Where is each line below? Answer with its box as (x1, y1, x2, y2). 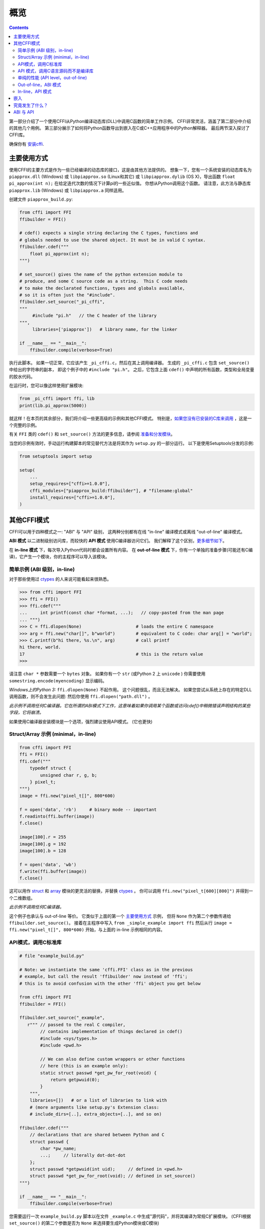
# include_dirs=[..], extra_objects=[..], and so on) (29, 1111, 162, 1117)
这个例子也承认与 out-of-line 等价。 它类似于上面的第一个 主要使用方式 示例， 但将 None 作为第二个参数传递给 (9, 913, 232, 919)
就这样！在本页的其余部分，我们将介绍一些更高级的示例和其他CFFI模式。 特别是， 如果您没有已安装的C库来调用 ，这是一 (9, 415, 252, 421)
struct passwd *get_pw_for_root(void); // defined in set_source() (29, 1173, 196, 1179)
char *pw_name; (40, 1145, 77, 1151)
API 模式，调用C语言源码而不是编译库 (18, 68, 94, 74)
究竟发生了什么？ (13, 102, 48, 108)
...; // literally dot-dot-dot (40, 1153, 126, 1158)
